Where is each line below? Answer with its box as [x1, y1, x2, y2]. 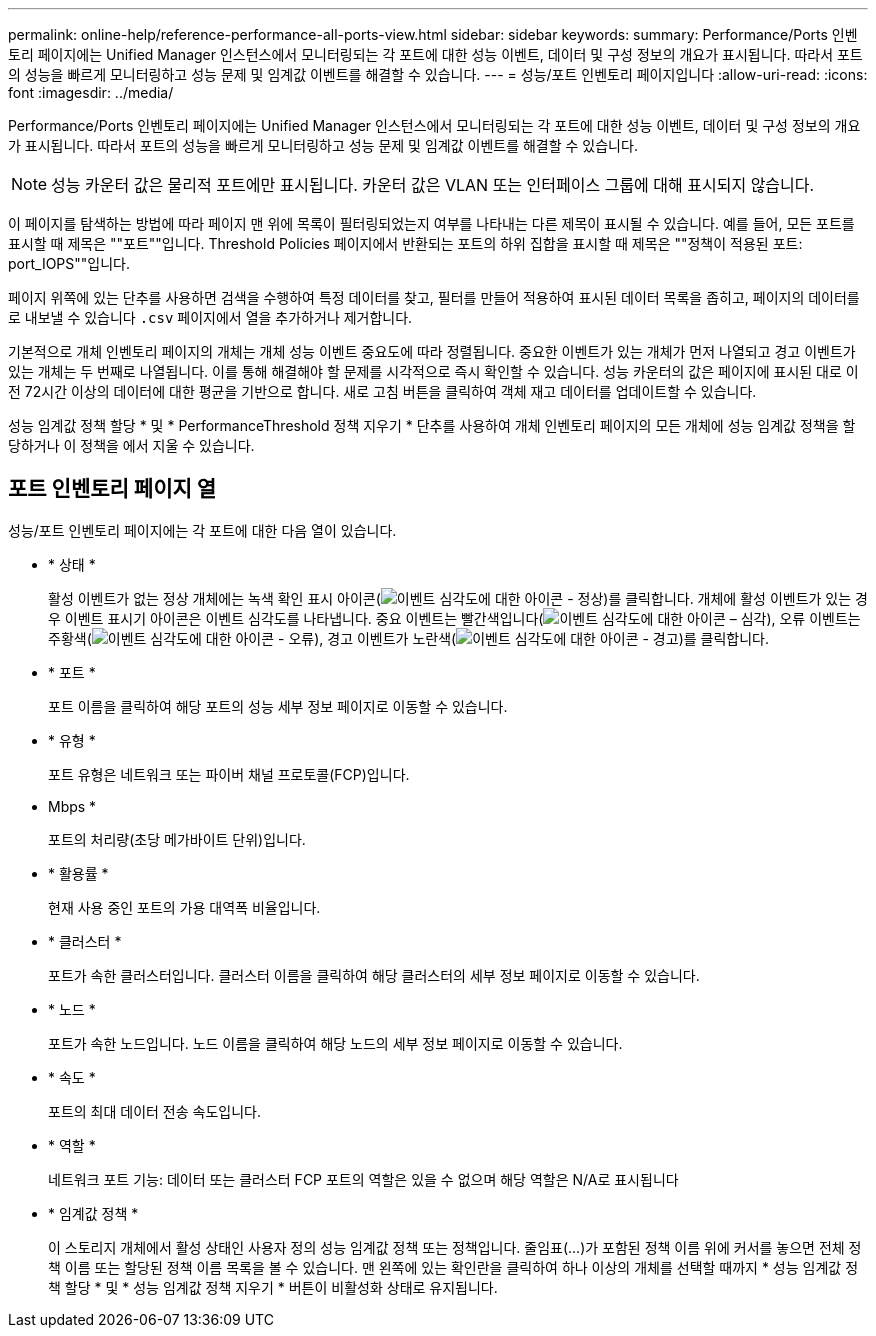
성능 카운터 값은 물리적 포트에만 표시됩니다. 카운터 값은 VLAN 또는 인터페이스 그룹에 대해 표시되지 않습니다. [51, 175, 815, 195]
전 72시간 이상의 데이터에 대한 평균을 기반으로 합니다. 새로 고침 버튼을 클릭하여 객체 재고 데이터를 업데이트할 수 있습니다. [8, 383, 757, 400]
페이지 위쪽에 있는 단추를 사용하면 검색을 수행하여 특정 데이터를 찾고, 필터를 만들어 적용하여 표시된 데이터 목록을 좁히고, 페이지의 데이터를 [8, 289, 860, 306]
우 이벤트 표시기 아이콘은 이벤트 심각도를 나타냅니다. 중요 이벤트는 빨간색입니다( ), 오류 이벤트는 [48, 609, 861, 627]
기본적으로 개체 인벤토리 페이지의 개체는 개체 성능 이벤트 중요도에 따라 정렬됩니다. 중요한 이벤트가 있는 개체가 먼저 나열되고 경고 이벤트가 [8, 343, 856, 360]
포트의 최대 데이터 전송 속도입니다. [48, 1102, 261, 1120]
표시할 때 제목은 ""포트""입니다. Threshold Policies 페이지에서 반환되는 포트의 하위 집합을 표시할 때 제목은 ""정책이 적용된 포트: [8, 235, 803, 252]
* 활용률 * [48, 864, 109, 882]
